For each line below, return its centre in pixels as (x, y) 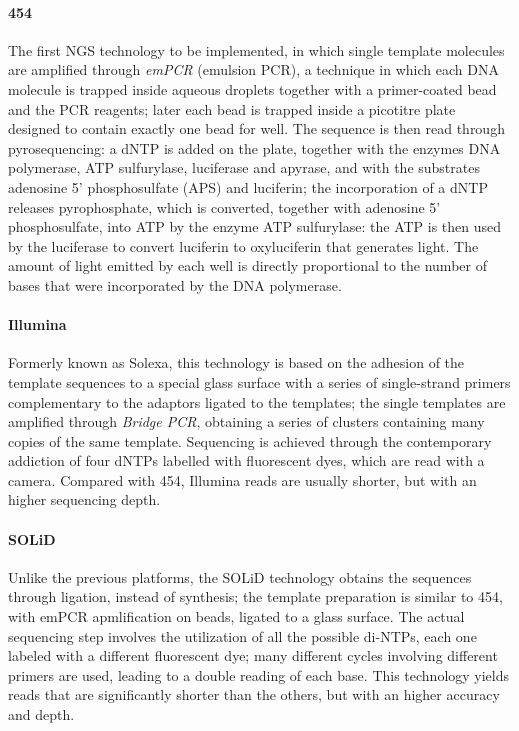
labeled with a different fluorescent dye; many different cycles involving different (253, 655)
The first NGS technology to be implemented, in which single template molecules (256, 49)
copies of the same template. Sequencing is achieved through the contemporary (250, 440)
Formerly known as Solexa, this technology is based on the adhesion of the (236, 362)
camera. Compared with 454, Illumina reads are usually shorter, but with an (242, 479)
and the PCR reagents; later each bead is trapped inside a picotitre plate (232, 108)
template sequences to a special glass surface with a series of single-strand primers (259, 381)
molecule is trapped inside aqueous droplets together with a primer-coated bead (252, 88)
